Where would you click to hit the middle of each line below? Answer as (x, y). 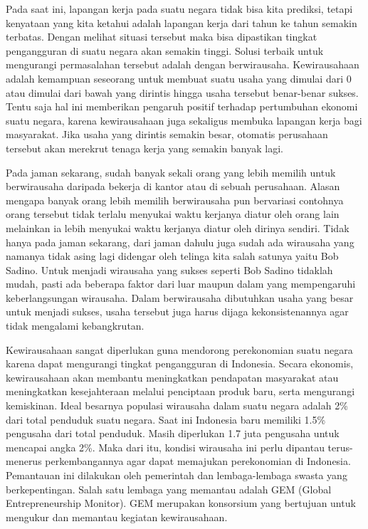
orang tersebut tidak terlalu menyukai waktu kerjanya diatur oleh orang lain (173, 214)
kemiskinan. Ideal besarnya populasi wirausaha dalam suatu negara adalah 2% (177, 405)
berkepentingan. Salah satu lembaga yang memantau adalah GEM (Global (169, 489)
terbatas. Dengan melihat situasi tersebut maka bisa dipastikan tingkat (162, 37)
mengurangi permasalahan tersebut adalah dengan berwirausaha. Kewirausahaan (183, 64)
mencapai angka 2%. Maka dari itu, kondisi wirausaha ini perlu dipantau (165, 447)
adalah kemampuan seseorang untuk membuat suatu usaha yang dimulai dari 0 (179, 78)
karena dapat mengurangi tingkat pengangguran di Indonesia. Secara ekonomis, (180, 363)
